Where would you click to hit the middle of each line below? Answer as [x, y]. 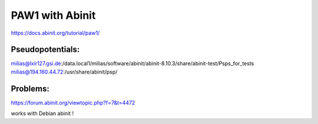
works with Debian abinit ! [42, 113]
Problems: [30, 88]
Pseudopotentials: [45, 50]
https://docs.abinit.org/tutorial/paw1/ [55, 33]
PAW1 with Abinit [53, 15]
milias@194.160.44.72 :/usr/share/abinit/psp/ [64, 72]
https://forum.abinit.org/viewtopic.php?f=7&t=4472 [73, 102]
